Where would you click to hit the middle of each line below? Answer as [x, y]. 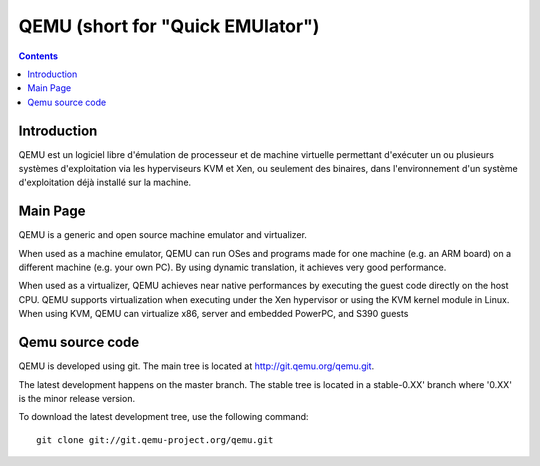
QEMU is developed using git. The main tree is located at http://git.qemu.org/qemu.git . [196, 366]
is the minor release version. [76, 398]
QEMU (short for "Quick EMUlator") [169, 26]
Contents [38, 56]
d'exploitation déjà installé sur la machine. [105, 182]
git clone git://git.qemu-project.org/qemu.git [155, 439]
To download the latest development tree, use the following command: [163, 417]
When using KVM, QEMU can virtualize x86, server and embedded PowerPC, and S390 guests [213, 314]
